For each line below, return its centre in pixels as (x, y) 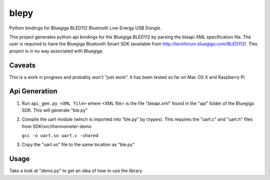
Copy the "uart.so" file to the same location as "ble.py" (78, 145)
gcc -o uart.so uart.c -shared (60, 136)
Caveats (22, 65)
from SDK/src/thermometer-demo (57, 126)
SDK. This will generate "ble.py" (55, 110)
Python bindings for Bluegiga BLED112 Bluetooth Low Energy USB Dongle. (85, 28)
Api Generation (33, 91)
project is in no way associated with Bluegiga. (56, 51)
